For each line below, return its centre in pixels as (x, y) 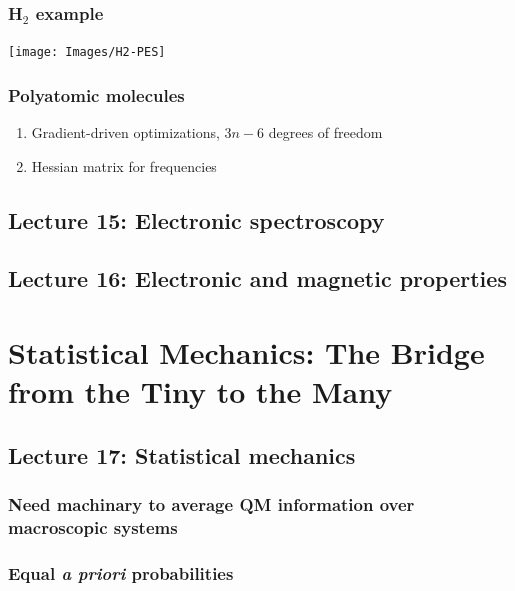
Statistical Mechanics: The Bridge (246, 352)
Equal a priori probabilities (121, 572)
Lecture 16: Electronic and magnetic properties (257, 278)
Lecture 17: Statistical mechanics (182, 454)
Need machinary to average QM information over (211, 504)
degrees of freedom (325, 132)
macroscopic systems (93, 527)
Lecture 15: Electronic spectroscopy (196, 219)
